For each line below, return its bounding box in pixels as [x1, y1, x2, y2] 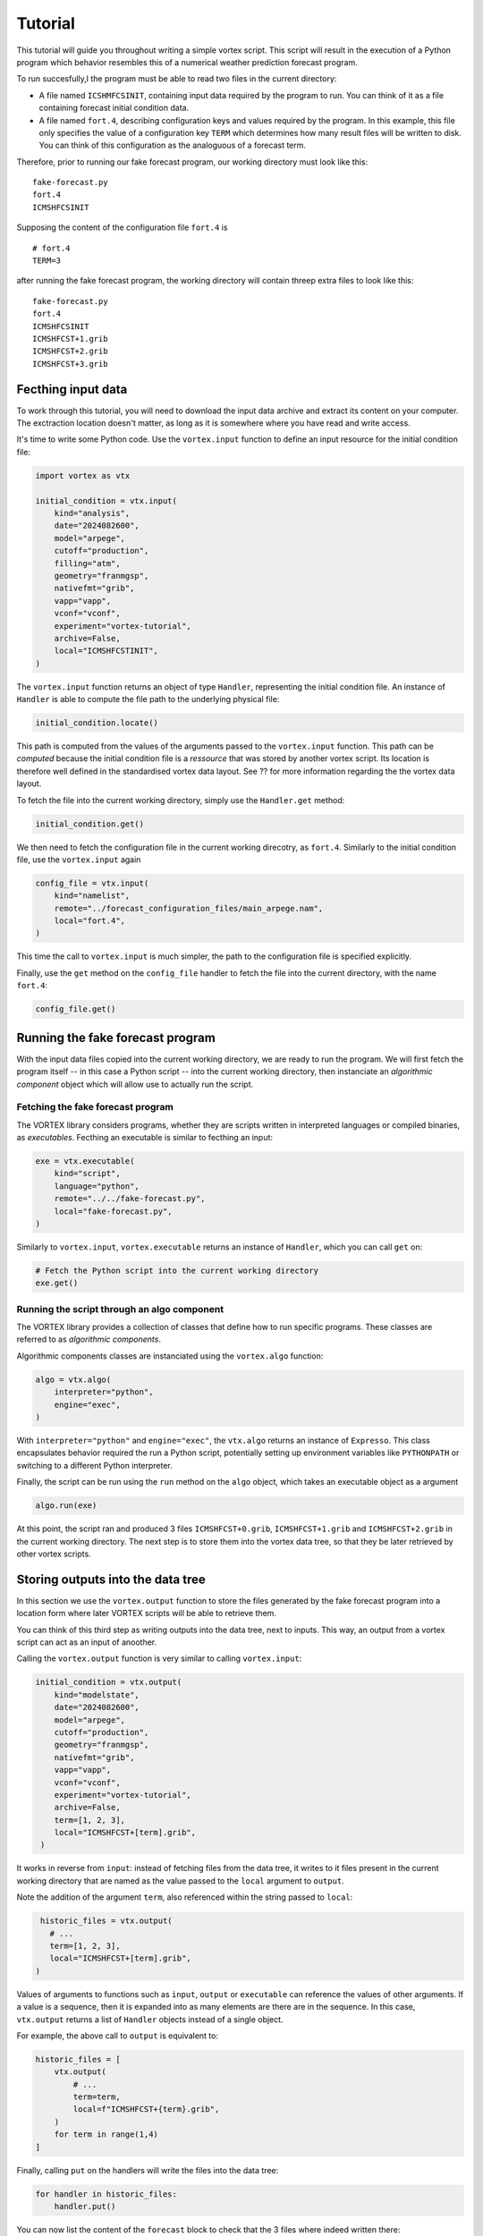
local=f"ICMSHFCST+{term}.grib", [72, 2105, 220, 2114]
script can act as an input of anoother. [16, 1637, 157, 1647]
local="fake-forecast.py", [54, 1206, 174, 1216]
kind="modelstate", [54, 1690, 140, 1699]
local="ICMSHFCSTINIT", [54, 646, 158, 656]
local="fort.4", [54, 916, 125, 926]
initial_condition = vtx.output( [35, 1677, 182, 1688]
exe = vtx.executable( [35, 1156, 135, 1166]
